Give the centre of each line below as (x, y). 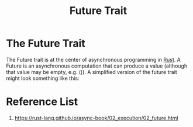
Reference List (42, 102)
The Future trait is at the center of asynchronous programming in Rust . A (94, 59)
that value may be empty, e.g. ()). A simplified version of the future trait (92, 72)
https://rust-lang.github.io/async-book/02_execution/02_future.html (96, 118)
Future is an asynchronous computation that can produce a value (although (97, 66)
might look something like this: (43, 78)
